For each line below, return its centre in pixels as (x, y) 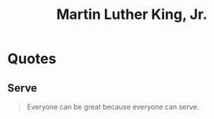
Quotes (32, 59)
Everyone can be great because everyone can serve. (113, 107)
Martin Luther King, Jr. (132, 15)
